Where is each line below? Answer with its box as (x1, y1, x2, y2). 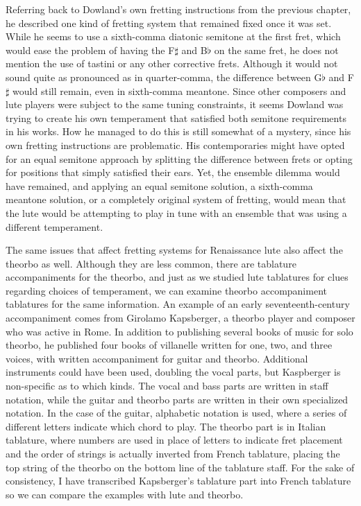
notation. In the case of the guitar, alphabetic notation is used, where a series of (6, 405, 347, 420)
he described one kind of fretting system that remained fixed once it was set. (6, 15, 332, 30)
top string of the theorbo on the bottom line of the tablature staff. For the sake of (6, 460, 355, 474)
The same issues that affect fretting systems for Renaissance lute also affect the (6, 243, 343, 257)
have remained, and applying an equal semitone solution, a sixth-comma (6, 178, 313, 193)
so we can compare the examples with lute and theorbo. (6, 487, 244, 501)
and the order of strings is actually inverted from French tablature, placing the (6, 446, 340, 460)
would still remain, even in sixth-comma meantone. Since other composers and (12, 83, 346, 98)
